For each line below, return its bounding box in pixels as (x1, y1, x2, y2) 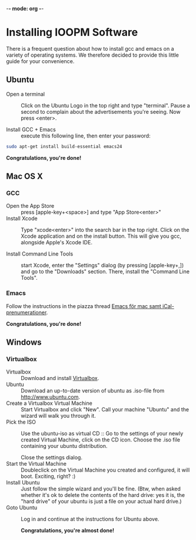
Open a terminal (6, 90, 45, 97)
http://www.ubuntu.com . (21, 394, 81, 401)
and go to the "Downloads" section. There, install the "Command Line (21, 268, 190, 275)
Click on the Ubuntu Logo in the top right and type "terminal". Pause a (21, 102, 190, 109)
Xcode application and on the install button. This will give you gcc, (21, 233, 181, 240)
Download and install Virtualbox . (21, 375, 99, 382)
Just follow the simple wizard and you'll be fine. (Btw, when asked (21, 485, 181, 492)
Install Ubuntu (6, 479, 40, 486)
